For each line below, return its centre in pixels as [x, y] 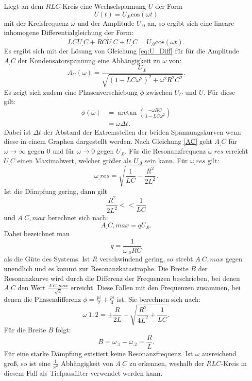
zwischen [159, 92]
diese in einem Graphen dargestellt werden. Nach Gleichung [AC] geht [108, 141]
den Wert [32, 287]
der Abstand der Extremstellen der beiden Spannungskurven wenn [142, 131]
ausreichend [219, 353]
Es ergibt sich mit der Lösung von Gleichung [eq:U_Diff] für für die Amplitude [122, 51]
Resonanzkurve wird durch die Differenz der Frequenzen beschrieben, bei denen [122, 278]
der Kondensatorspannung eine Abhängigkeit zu [89, 60]
